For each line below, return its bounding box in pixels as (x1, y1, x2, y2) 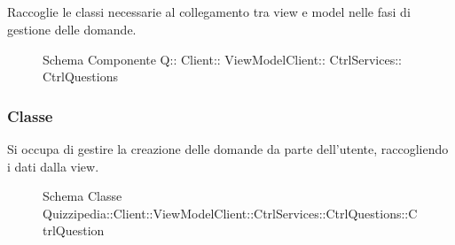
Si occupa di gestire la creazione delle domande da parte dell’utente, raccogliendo (7, 139, 449, 157)
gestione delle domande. (7, 19, 137, 38)
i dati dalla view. (7, 157, 99, 175)
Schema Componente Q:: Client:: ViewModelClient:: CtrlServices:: (43, 50, 402, 68)
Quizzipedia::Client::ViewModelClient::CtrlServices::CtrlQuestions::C (43, 203, 418, 222)
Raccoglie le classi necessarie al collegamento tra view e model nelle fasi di (7, 3, 411, 21)
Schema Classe (43, 187, 122, 205)
